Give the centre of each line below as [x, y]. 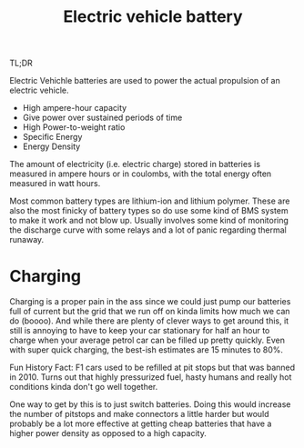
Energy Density [51, 146]
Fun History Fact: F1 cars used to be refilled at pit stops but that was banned [152, 368]
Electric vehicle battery [153, 17]
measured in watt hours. [55, 184]
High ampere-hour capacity [75, 108]
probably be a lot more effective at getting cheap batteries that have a [141, 423]
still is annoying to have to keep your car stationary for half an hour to [140, 331]
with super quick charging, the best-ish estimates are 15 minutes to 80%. [147, 350]
